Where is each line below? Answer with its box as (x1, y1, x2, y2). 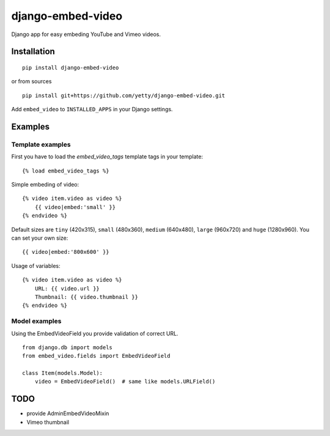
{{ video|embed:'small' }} (34, 204, 116, 210)
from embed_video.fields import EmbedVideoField (22, 352, 170, 360)
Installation (11, 46, 55, 57)
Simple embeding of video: (11, 181, 79, 188)
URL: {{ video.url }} (34, 285, 100, 292)
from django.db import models (22, 344, 113, 351)
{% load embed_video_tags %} (22, 167, 109, 174)
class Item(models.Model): (22, 370, 103, 377)
